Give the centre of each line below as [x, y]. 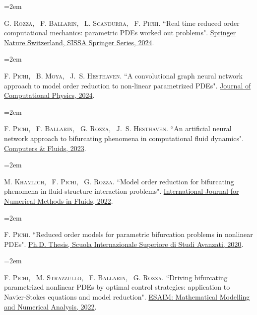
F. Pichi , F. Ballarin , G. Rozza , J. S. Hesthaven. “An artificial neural [118, 128]
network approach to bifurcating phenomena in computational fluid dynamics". [124, 138]
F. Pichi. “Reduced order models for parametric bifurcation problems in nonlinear [128, 234]
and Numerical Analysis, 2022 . [50, 306]
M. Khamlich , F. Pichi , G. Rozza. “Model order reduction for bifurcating [119, 181]
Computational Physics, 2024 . [49, 95]
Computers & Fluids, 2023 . [45, 148]
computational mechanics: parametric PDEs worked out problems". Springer [120, 33]
